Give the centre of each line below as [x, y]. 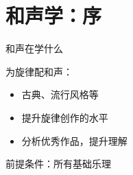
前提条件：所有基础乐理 [58, 164]
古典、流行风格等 [60, 94]
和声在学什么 [34, 48]
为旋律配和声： [39, 71]
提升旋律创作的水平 [65, 117]
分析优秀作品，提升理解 [74, 140]
